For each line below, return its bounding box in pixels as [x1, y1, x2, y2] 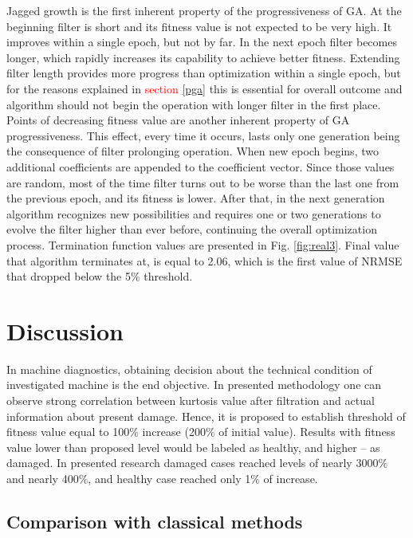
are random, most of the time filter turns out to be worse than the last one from [6, 174, 399, 190]
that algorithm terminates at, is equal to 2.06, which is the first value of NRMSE [6, 252, 403, 269]
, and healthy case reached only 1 [88, 469, 251, 486]
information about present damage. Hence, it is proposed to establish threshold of [6, 407, 406, 424]
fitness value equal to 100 [6, 423, 130, 440]
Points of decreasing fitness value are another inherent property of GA [6, 112, 350, 128]
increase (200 [142, 423, 206, 440]
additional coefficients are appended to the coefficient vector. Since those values [6, 158, 395, 175]
